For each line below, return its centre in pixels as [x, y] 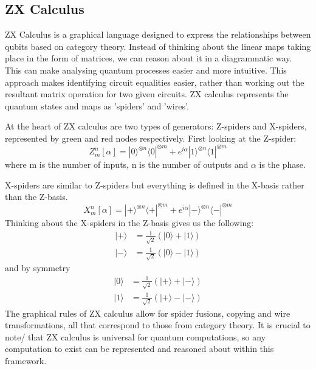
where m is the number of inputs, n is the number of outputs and [127, 164]
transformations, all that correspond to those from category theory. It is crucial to [158, 325]
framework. [26, 360]
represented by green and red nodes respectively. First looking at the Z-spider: [151, 138]
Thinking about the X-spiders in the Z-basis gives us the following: [129, 223]
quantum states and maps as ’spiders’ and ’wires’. [97, 105]
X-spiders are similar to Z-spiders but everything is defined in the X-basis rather [155, 184]
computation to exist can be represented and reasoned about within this [139, 349]
